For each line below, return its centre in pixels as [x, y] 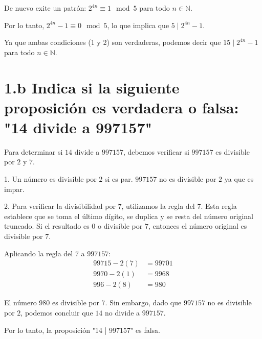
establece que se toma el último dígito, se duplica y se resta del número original [129, 216]
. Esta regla [219, 206]
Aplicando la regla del [39, 253]
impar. [14, 189]
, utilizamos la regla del [158, 206]
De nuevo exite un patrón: [45, 8]
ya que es [239, 179]
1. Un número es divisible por [50, 179]
